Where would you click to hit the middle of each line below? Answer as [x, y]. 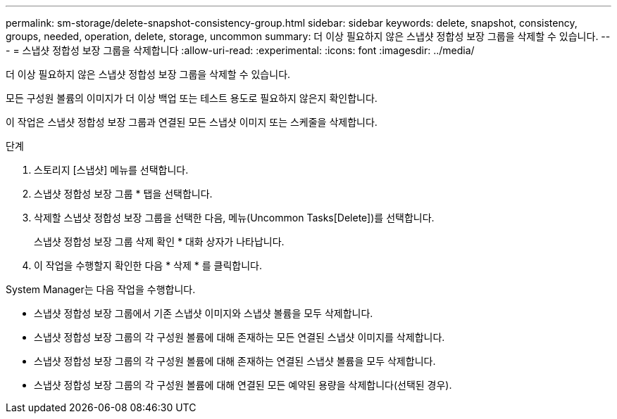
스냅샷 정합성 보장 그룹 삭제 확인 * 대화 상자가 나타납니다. [159, 241]
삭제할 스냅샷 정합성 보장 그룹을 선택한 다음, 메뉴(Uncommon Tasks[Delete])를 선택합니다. [234, 218]
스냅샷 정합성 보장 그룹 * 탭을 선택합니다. [123, 194]
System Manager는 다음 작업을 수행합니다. [101, 289]
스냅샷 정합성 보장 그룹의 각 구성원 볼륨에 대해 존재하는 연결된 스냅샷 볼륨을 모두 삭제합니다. [235, 361]
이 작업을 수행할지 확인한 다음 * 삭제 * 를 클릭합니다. [148, 265]
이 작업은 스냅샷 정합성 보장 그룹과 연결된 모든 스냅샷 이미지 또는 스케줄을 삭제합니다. [192, 122]
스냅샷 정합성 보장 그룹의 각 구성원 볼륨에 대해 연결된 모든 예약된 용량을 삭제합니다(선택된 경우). [243, 385]
